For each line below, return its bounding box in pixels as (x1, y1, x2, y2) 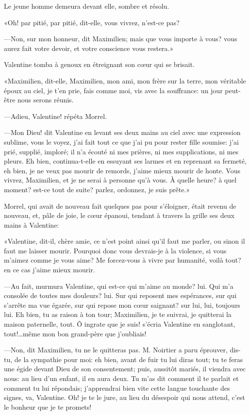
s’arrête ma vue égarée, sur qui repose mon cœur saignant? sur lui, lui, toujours (4, 299, 240, 310)
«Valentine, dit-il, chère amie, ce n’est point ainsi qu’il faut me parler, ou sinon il (4, 236, 245, 246)
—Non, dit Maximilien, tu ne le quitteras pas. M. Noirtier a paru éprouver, (4, 345, 228, 355)
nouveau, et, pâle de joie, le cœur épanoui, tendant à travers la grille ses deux (4, 210, 234, 220)
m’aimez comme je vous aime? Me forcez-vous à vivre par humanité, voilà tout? (4, 255, 241, 265)
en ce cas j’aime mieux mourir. (4, 265, 95, 275)
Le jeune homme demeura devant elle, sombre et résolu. (4, 1, 169, 11)
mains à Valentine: (4, 219, 59, 230)
